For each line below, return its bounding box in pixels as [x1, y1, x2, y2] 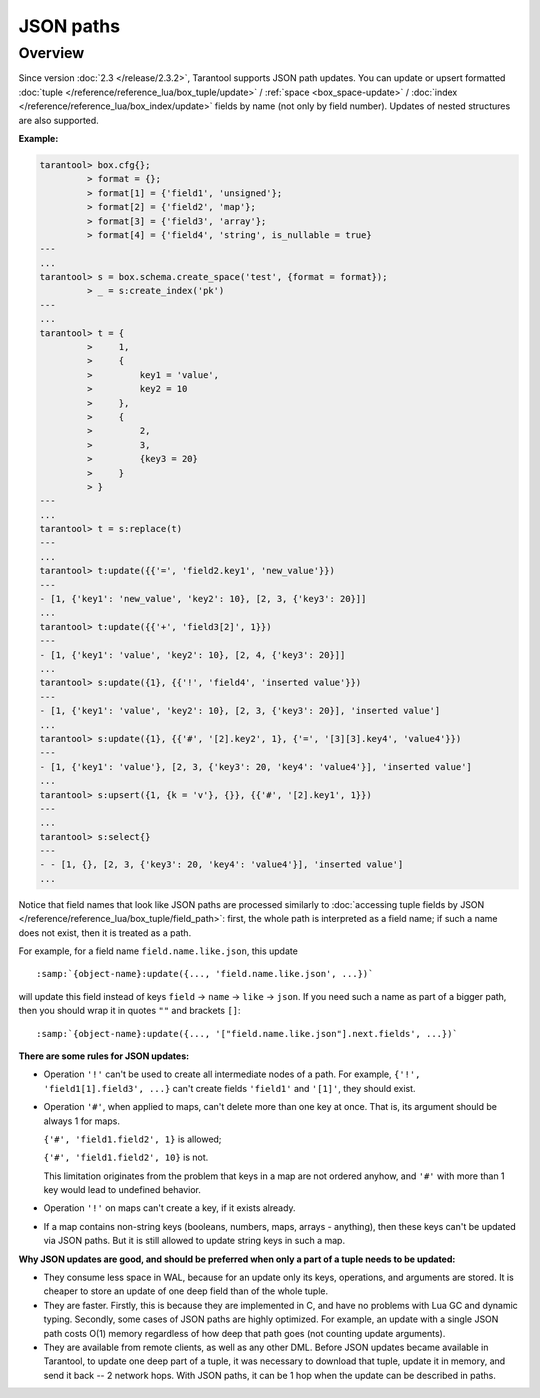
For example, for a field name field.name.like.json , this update [18, 945, 299, 957]
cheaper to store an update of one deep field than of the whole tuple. [43, 1285, 329, 1297]
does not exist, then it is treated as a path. [18, 926, 192, 939]
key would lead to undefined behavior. [43, 1184, 202, 1196]
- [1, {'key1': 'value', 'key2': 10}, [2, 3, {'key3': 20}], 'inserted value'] [39, 705, 441, 717]
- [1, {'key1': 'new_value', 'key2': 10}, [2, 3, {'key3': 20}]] [39, 593, 367, 605]
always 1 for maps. [43, 1115, 120, 1127]
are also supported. [18, 114, 99, 126]
